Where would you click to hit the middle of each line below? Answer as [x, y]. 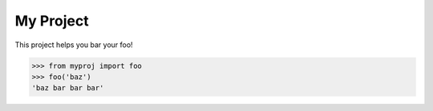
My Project [52, 21]
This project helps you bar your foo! [74, 45]
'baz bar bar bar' [68, 88]
